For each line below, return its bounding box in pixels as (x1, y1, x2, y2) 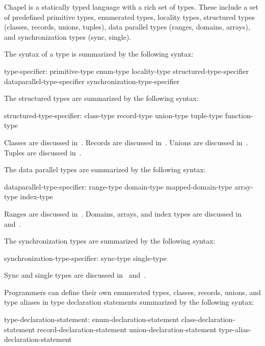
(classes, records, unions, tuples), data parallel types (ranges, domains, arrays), (4, 21, 250, 32)
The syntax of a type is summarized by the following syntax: (4, 48, 194, 59)
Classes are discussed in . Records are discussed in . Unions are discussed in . (4, 137, 248, 147)
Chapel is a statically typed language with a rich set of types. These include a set (4, 2, 259, 12)
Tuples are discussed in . (4, 147, 82, 157)
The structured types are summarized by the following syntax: (4, 93, 199, 103)
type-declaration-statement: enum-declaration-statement (4, 314, 179, 325)
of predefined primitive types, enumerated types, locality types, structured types (4, 11, 255, 22)
